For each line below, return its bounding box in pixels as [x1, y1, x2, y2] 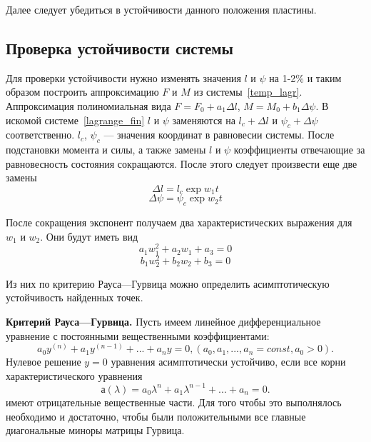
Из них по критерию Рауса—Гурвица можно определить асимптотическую [6, 276, 330, 291]
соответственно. [6, 127, 75, 142]
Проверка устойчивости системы [6, 36, 233, 59]
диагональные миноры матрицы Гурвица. [6, 423, 185, 438]
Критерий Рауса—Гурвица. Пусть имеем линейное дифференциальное [6, 314, 321, 329]
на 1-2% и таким [269, 70, 342, 85]
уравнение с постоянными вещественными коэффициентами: [6, 328, 270, 343]
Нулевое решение [6, 354, 81, 369]
